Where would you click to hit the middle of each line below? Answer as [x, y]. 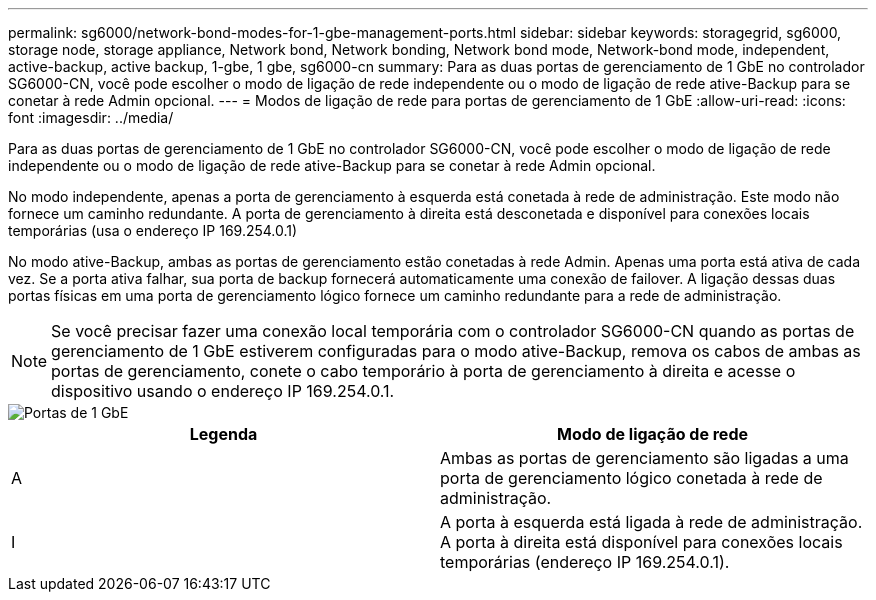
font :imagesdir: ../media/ [91, 117]
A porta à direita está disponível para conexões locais [641, 542]
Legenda [223, 434]
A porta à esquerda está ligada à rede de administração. [651, 522]
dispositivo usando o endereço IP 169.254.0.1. [223, 391]
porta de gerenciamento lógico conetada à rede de [631, 478]
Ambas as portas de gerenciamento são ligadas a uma [644, 458]
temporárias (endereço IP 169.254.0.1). [585, 562]
